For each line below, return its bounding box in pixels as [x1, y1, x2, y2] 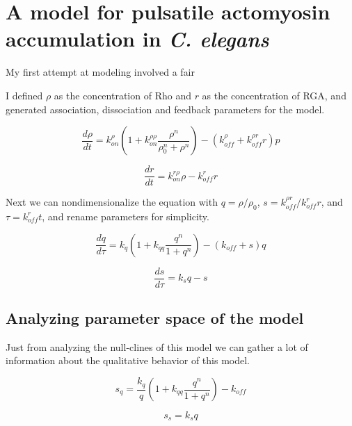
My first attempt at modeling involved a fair [6, 65, 195, 79]
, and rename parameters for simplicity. [42, 208, 209, 223]
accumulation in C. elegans [6, 24, 269, 54]
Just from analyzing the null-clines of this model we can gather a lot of [6, 339, 308, 354]
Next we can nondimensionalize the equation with [6, 195, 218, 209]
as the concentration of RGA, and [202, 88, 346, 102]
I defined [6, 88, 43, 102]
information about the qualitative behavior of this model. [6, 353, 250, 368]
